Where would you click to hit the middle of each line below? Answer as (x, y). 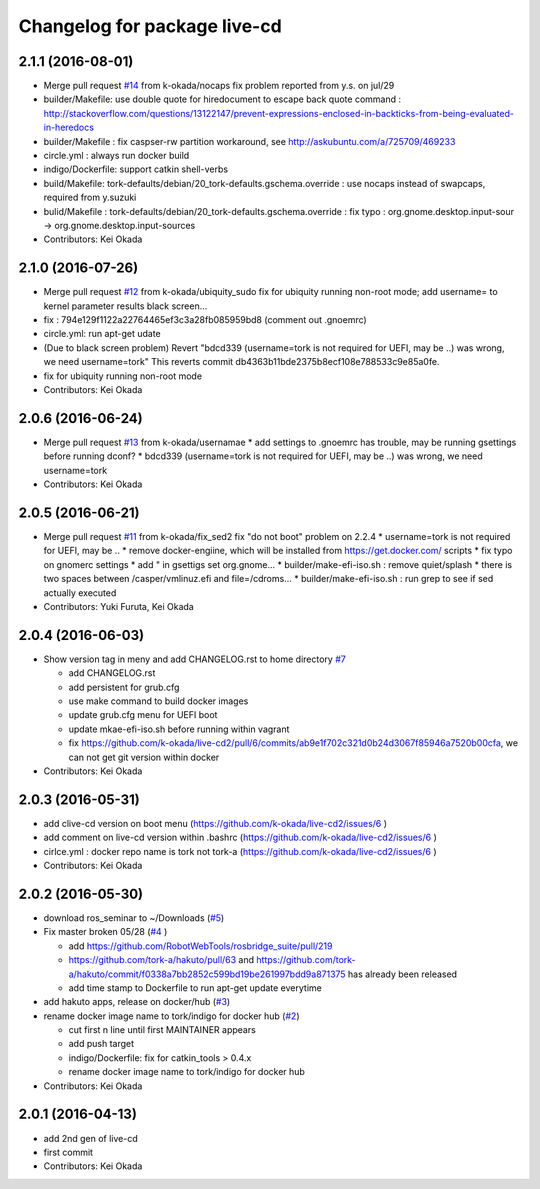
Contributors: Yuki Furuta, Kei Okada (118, 606)
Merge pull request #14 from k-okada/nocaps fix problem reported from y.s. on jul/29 (219, 86)
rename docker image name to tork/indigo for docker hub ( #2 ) (171, 1016)
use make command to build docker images (158, 701)
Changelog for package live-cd (150, 26)
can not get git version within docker (144, 757)
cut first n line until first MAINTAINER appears (162, 1030)
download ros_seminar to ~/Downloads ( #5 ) (134, 917)
